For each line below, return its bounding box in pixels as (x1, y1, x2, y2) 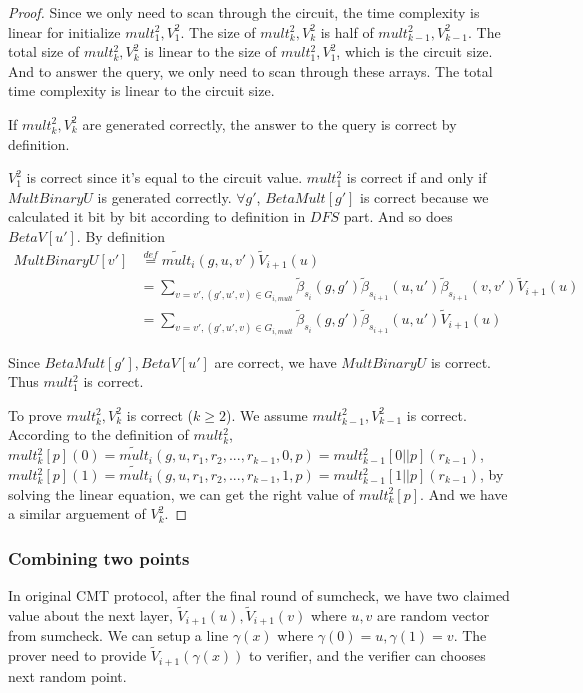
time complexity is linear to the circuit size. (8, 80, 275, 101)
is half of (320, 21, 374, 42)
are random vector (377, 604, 490, 625)
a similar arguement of (8, 503, 146, 524)
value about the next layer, (8, 604, 173, 625)
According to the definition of (8, 424, 189, 445)
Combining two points (8, 545, 190, 570)
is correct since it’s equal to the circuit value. (26, 167, 303, 188)
